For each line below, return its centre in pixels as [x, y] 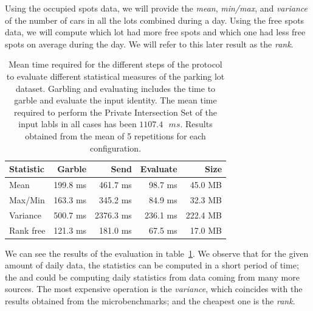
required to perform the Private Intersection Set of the [115, 112]
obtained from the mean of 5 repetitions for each [115, 135]
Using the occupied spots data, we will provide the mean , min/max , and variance [156, 8]
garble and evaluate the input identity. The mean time [115, 100]
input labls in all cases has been [77, 124]
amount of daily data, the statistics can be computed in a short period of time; [152, 265]
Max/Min [27, 199]
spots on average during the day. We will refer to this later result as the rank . [149, 44]
